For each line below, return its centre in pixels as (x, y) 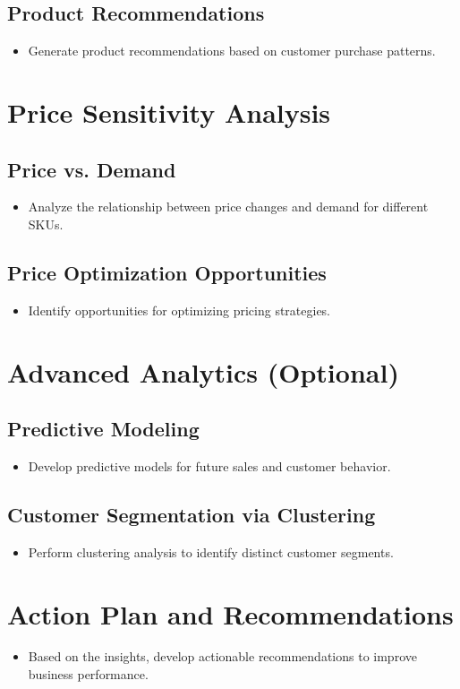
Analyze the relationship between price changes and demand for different (228, 207)
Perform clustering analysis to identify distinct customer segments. (211, 551)
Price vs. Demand (92, 169)
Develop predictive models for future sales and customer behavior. (209, 465)
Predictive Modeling (103, 429)
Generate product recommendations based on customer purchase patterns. (232, 51)
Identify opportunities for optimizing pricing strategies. (179, 310)
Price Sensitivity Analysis (169, 112)
